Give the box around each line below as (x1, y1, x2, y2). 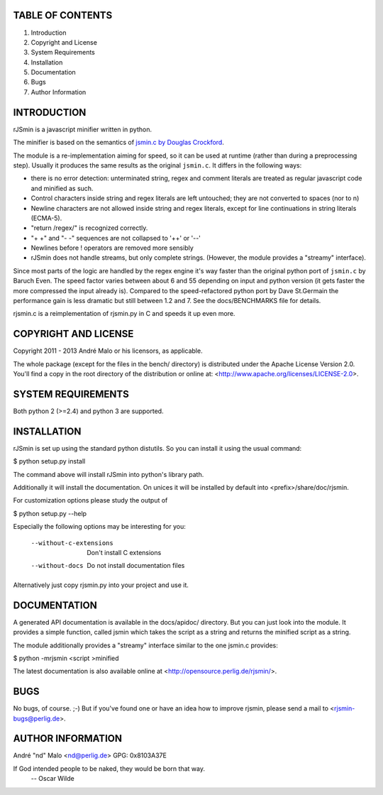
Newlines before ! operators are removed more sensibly (30, 243, 194, 252)
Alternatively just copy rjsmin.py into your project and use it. (13, 581, 189, 589)
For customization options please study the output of (13, 496, 168, 505)
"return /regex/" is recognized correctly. (30, 224, 148, 232)
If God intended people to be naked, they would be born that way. (13, 764, 206, 773)
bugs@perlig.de (13, 714, 60, 723)
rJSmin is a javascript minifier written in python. (13, 125, 152, 133)
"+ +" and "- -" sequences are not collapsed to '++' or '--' (30, 234, 201, 242)
